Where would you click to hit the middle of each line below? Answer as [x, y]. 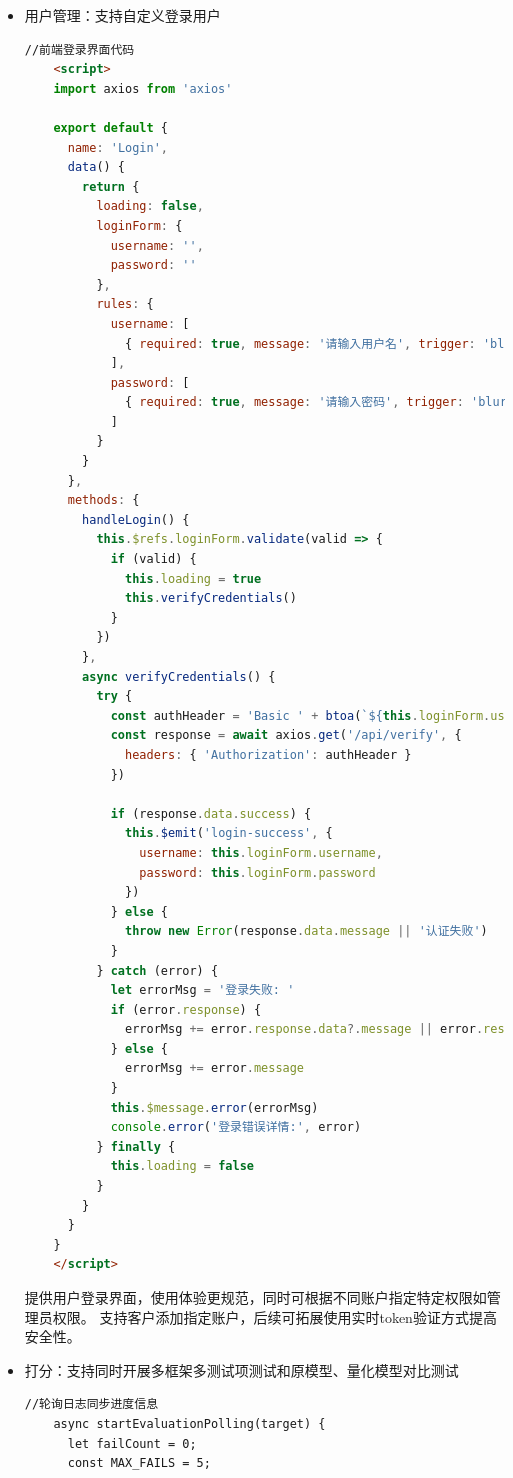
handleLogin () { [136, 519]
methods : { [103, 500]
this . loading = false [182, 1166]
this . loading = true [193, 578]
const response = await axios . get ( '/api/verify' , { [286, 735]
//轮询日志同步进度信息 [91, 1404]
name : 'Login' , [118, 147]
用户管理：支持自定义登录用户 [122, 15]
